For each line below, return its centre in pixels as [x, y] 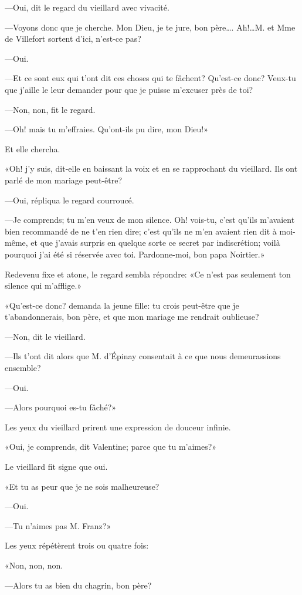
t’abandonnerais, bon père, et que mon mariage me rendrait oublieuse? [132, 317]
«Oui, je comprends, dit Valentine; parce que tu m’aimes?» [111, 447]
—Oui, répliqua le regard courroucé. [69, 200]
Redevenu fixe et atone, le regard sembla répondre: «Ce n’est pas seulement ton [148, 274]
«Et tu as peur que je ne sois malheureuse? [82, 486]
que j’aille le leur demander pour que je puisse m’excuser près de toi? [129, 89]
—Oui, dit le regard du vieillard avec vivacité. [87, 7]
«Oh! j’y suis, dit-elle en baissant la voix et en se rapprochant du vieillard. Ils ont [151, 168]
